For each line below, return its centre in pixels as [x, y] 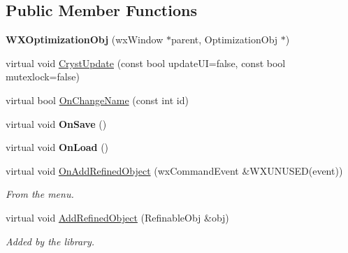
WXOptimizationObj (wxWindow [85, 39]
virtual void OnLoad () [57, 147]
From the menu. [40, 194]
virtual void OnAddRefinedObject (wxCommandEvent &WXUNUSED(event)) [174, 170]
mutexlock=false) [43, 77]
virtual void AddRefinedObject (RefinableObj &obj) [117, 217]
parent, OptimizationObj [224, 39]
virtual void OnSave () [56, 123]
